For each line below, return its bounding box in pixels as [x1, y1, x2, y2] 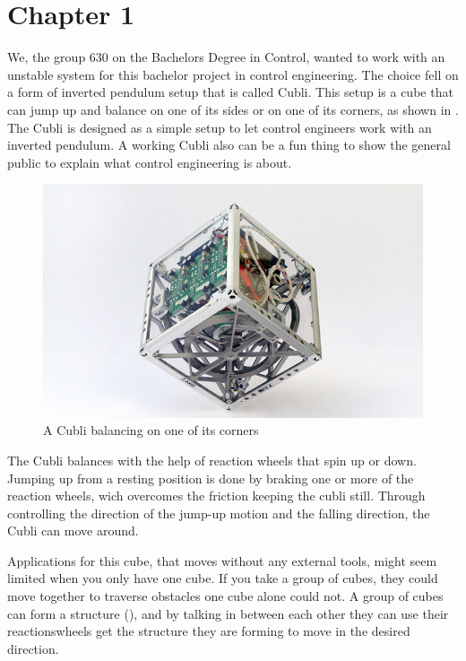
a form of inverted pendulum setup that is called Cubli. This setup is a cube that [7, 83, 453, 101]
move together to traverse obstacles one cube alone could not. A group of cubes [7, 587, 444, 605]
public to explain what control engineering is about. [7, 152, 292, 171]
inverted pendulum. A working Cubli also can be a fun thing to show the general [7, 135, 451, 154]
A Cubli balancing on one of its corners [43, 421, 259, 439]
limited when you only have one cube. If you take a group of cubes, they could [7, 569, 438, 587]
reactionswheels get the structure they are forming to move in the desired [7, 622, 410, 640]
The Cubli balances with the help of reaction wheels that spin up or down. [7, 450, 417, 469]
